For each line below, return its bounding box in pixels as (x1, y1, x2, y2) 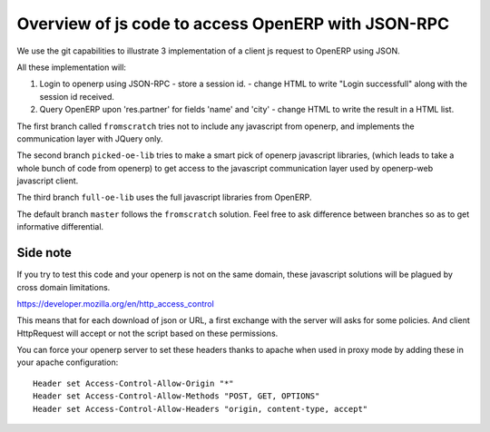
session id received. (39, 91, 115, 102)
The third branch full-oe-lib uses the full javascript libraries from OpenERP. (16, 191, 312, 203)
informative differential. (16, 221, 104, 232)
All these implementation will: (16, 62, 127, 73)
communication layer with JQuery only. (16, 133, 163, 144)
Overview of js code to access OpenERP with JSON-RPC (16, 14, 449, 34)
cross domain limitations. (16, 281, 111, 292)
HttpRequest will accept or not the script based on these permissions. (16, 328, 279, 339)
